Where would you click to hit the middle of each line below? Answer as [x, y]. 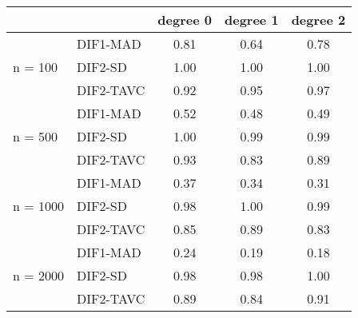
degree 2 [318, 20]
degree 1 [252, 20]
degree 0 [185, 20]
